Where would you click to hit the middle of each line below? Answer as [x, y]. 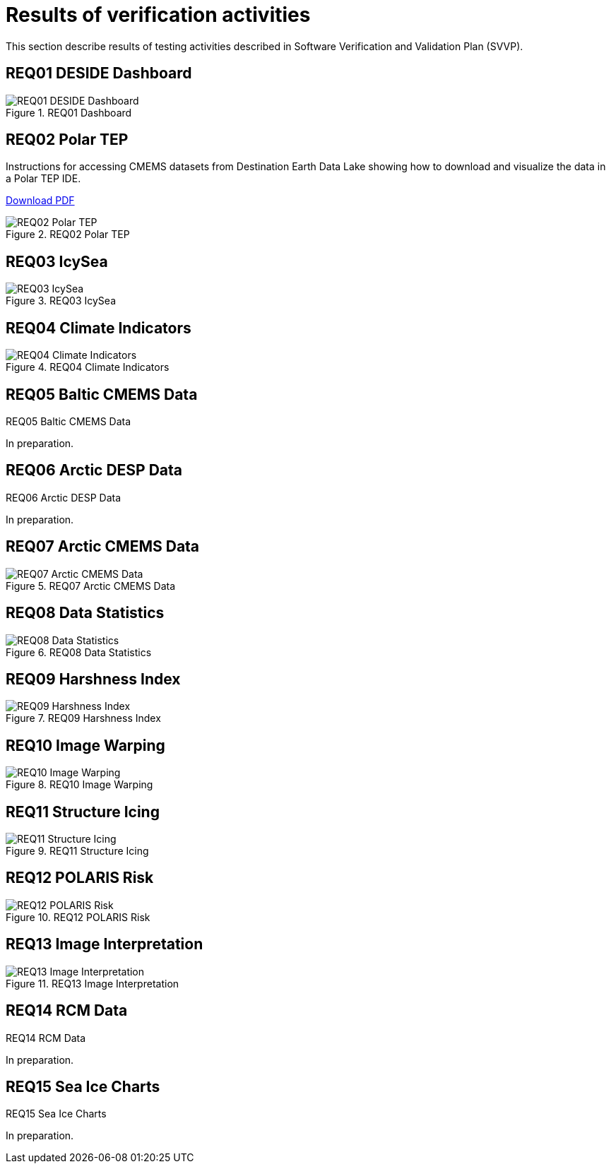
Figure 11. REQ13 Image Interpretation [93, 983]
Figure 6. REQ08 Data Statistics [79, 652]
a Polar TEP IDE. [43, 179]
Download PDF [40, 201]
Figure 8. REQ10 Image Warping [79, 785]
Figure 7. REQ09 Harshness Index [83, 718]
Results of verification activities [158, 15]
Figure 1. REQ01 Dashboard [69, 112]
